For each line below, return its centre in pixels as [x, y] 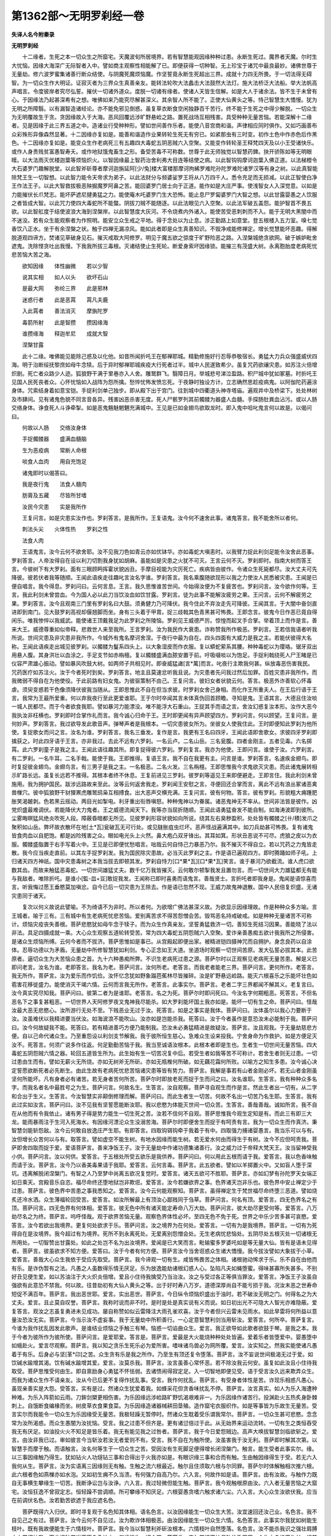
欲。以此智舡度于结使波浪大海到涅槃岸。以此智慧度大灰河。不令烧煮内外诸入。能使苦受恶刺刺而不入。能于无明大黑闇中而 [164, 211]
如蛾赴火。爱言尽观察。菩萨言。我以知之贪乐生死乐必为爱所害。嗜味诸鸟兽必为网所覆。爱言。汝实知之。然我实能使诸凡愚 [164, 1346]
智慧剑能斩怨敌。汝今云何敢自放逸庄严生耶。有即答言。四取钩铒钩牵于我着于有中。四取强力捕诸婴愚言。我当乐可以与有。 [164, 1130]
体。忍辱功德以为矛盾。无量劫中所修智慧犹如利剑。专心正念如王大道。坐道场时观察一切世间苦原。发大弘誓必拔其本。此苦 [164, 950]
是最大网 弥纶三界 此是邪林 [65, 288]
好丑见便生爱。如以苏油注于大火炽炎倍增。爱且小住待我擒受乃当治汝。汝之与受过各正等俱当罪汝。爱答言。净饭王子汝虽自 [164, 1277]
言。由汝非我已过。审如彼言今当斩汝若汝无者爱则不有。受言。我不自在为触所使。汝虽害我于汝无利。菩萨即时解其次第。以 [164, 1440]
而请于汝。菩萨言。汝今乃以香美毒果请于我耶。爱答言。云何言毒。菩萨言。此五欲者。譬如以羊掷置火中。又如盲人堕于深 [162, 1165]
